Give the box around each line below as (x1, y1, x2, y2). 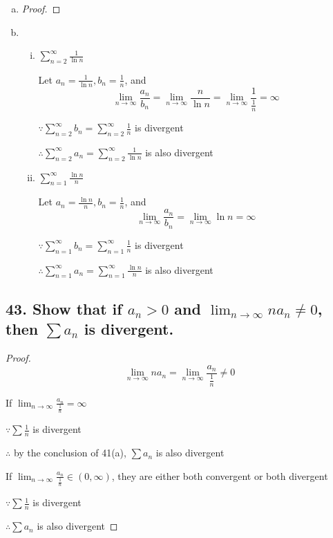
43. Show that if (6, 297, 122, 319)
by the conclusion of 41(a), (13, 445, 126, 460)
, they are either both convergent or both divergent (111, 468, 328, 483)
